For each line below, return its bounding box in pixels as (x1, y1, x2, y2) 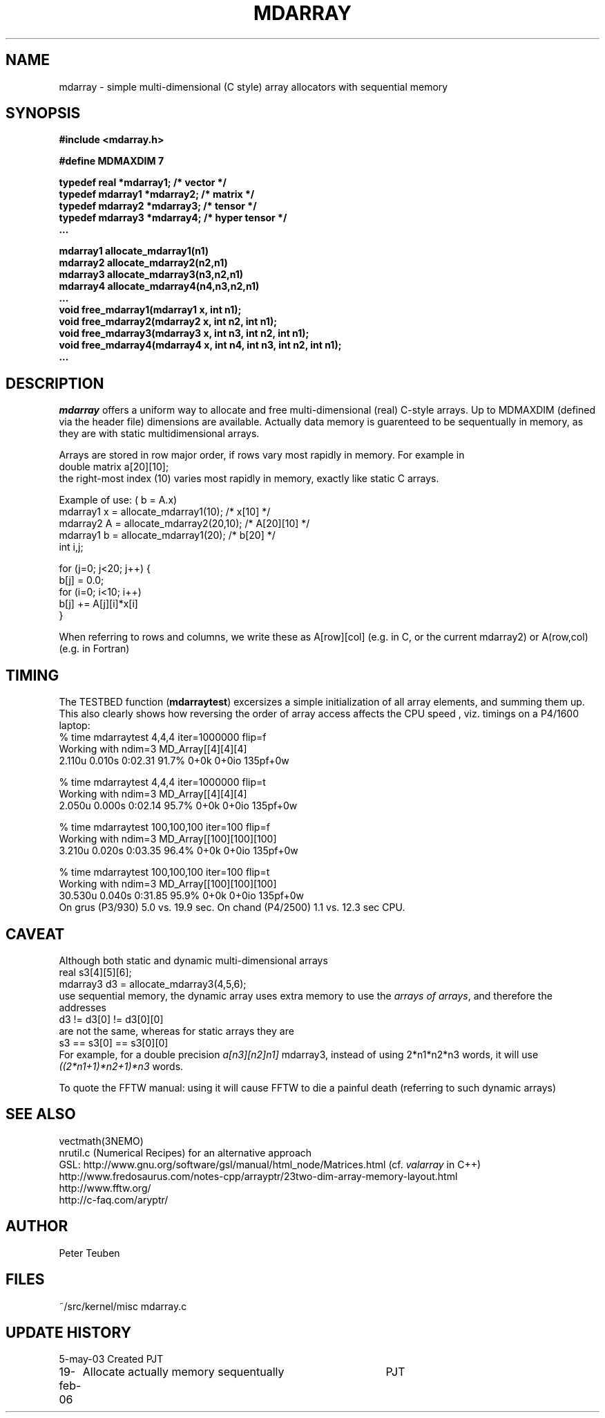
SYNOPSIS (6, 104, 81, 122)
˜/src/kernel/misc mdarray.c (59, 1300, 187, 1312)
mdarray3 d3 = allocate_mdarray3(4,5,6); (59, 977, 247, 990)
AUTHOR (6, 1217, 68, 1235)
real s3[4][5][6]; (59, 966, 132, 978)
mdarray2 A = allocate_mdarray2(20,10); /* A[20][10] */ (59, 517, 310, 530)
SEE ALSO (6, 1105, 76, 1123)
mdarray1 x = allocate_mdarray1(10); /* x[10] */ (59, 506, 271, 518)
